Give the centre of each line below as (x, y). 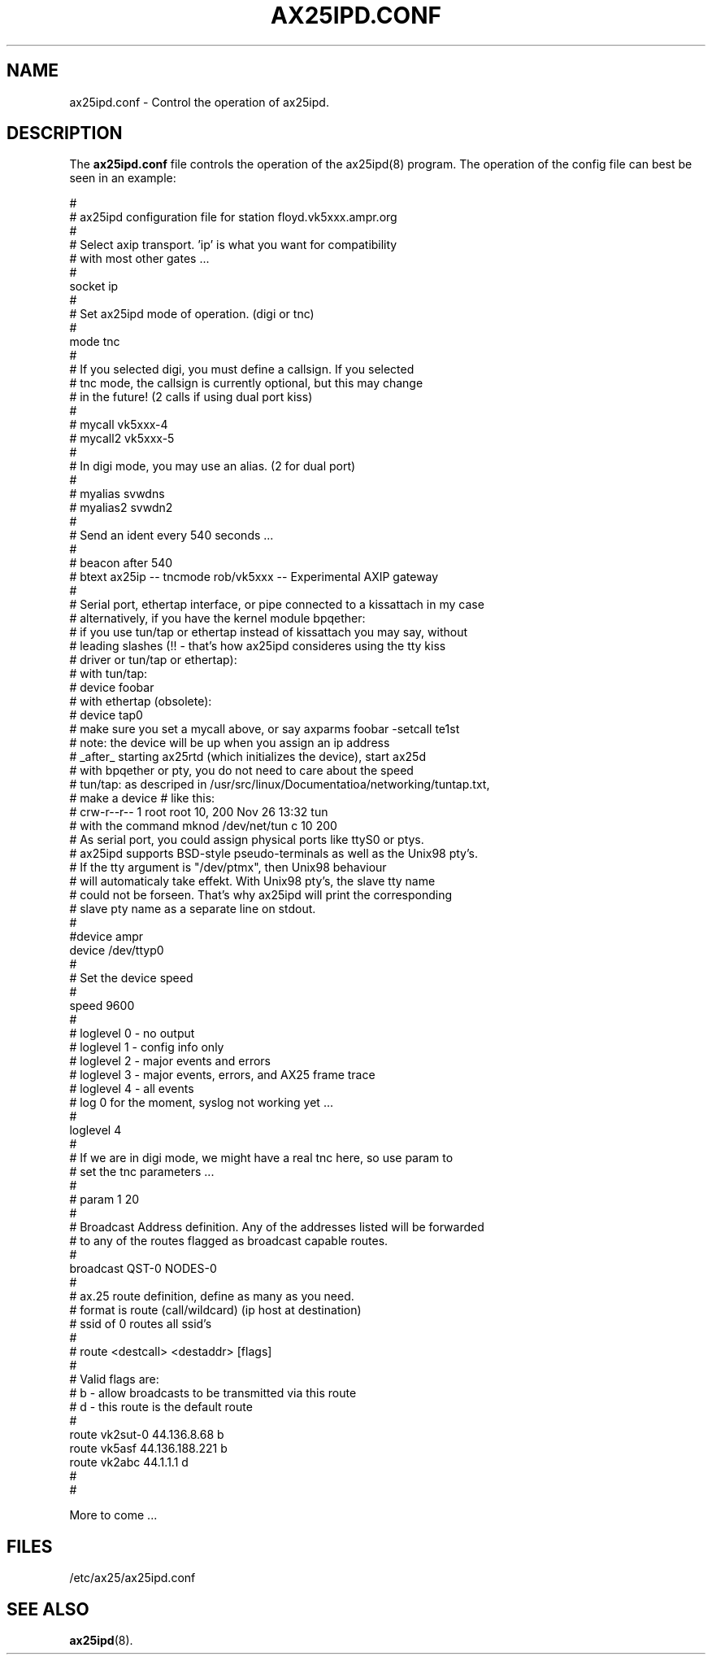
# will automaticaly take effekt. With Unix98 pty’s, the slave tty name (252, 881)
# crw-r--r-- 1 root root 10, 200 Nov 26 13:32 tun (199, 812)
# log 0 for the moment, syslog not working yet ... (201, 1103)
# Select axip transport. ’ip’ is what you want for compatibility (233, 245)
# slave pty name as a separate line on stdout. (193, 909)
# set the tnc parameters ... (142, 1172)
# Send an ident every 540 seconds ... (171, 535)
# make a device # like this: (142, 798)
